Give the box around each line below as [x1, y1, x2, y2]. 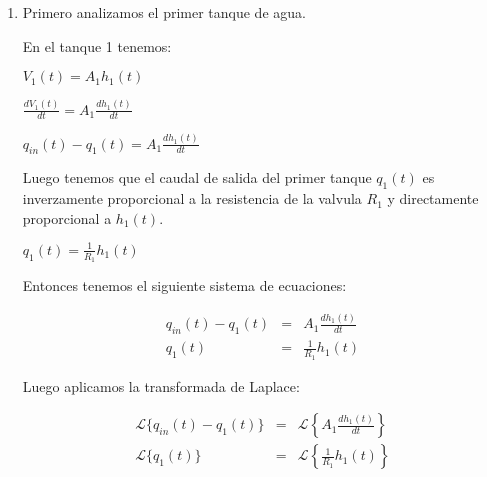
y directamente [387, 188, 479, 209]
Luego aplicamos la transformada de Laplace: [22, 375, 300, 396]
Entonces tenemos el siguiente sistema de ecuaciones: [22, 275, 347, 296]
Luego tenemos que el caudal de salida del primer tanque [22, 167, 372, 188]
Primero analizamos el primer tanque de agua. [22, 2, 306, 22]
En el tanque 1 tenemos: [22, 35, 172, 56]
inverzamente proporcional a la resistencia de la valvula [22, 188, 362, 209]
